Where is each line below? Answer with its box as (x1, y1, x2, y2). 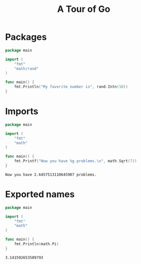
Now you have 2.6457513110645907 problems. (5, 172, 97, 177)
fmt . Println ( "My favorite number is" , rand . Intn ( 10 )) (14, 85, 128, 89)
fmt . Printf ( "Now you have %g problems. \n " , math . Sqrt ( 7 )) (14, 159, 137, 164)
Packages (5, 31, 47, 43)
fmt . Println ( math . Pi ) (14, 242, 59, 247)
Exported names (5, 189, 75, 200)
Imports (5, 106, 38, 117)
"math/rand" (14, 66, 39, 71)
